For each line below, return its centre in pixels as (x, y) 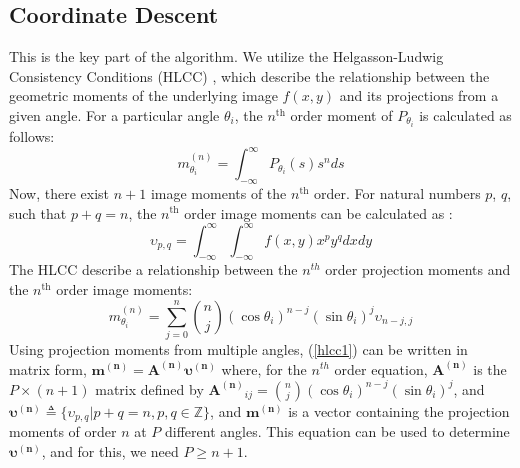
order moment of (341, 114)
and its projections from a (419, 95)
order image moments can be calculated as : (318, 212)
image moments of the (218, 192)
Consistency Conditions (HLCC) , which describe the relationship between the (249, 75)
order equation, (381, 368)
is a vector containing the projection (399, 410)
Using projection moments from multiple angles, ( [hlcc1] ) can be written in (238, 348)
